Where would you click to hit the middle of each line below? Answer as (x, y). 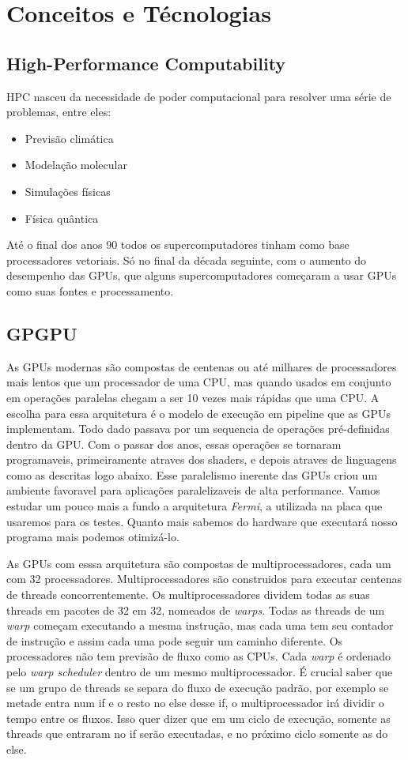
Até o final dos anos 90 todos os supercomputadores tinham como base (178, 245)
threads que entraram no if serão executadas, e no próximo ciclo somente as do (197, 734)
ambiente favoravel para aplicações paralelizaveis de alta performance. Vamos (193, 490)
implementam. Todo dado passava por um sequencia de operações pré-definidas (198, 429)
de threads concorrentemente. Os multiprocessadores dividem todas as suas (188, 594)
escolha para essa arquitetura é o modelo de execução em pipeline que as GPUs (199, 413)
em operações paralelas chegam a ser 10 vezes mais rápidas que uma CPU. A (193, 397)
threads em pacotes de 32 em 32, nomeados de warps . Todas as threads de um (196, 610)
